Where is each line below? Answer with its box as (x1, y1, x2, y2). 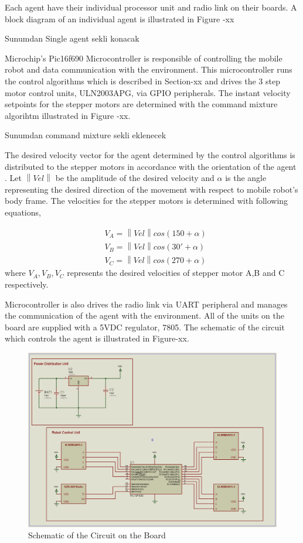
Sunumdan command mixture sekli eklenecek (5, 129, 166, 141)
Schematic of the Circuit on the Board (28, 529, 166, 541)
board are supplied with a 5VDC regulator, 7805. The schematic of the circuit (5, 320, 285, 333)
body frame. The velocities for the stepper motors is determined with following (5, 194, 288, 207)
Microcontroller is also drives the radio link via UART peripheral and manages (5, 298, 288, 310)
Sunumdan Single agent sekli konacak (5, 32, 139, 45)
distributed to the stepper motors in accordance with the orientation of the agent (5, 160, 297, 172)
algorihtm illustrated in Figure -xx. (5, 109, 131, 121)
